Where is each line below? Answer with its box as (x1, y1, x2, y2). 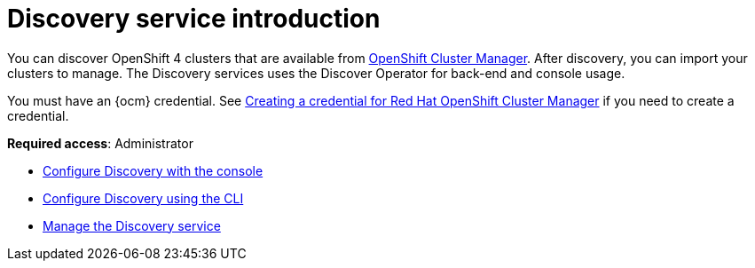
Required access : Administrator (7, 135, 193, 151)
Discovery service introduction (7, 4, 381, 34)
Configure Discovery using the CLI (43, 190, 244, 206)
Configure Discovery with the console (43, 162, 263, 178)
